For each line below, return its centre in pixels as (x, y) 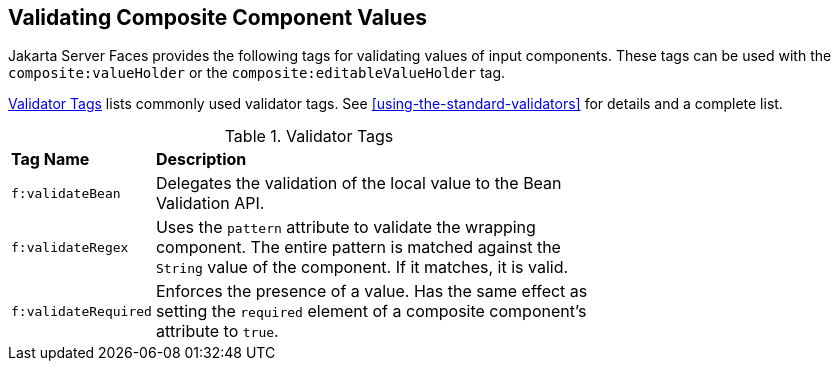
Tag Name (50, 159)
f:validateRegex (70, 247)
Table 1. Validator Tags (309, 136)
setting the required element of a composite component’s (371, 311)
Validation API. (210, 203)
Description (201, 159)
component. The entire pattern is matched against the (358, 247)
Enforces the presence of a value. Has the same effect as (371, 291)
